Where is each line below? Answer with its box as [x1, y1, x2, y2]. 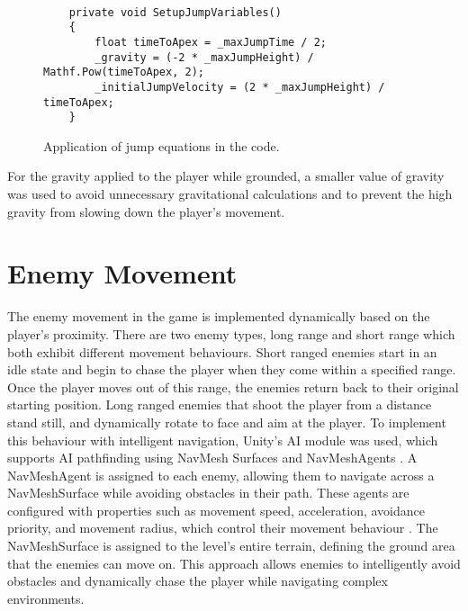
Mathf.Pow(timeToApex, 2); [43, 66, 204, 79]
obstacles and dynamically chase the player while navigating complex [7, 571, 388, 590]
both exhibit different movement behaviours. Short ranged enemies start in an [7, 342, 437, 361]
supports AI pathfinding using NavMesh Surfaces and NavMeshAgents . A [7, 448, 418, 467]
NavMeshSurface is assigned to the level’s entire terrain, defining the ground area [7, 536, 455, 555]
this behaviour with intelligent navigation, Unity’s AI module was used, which [7, 430, 438, 449]
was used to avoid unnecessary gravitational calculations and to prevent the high [7, 184, 453, 203]
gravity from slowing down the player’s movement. [7, 202, 285, 220]
